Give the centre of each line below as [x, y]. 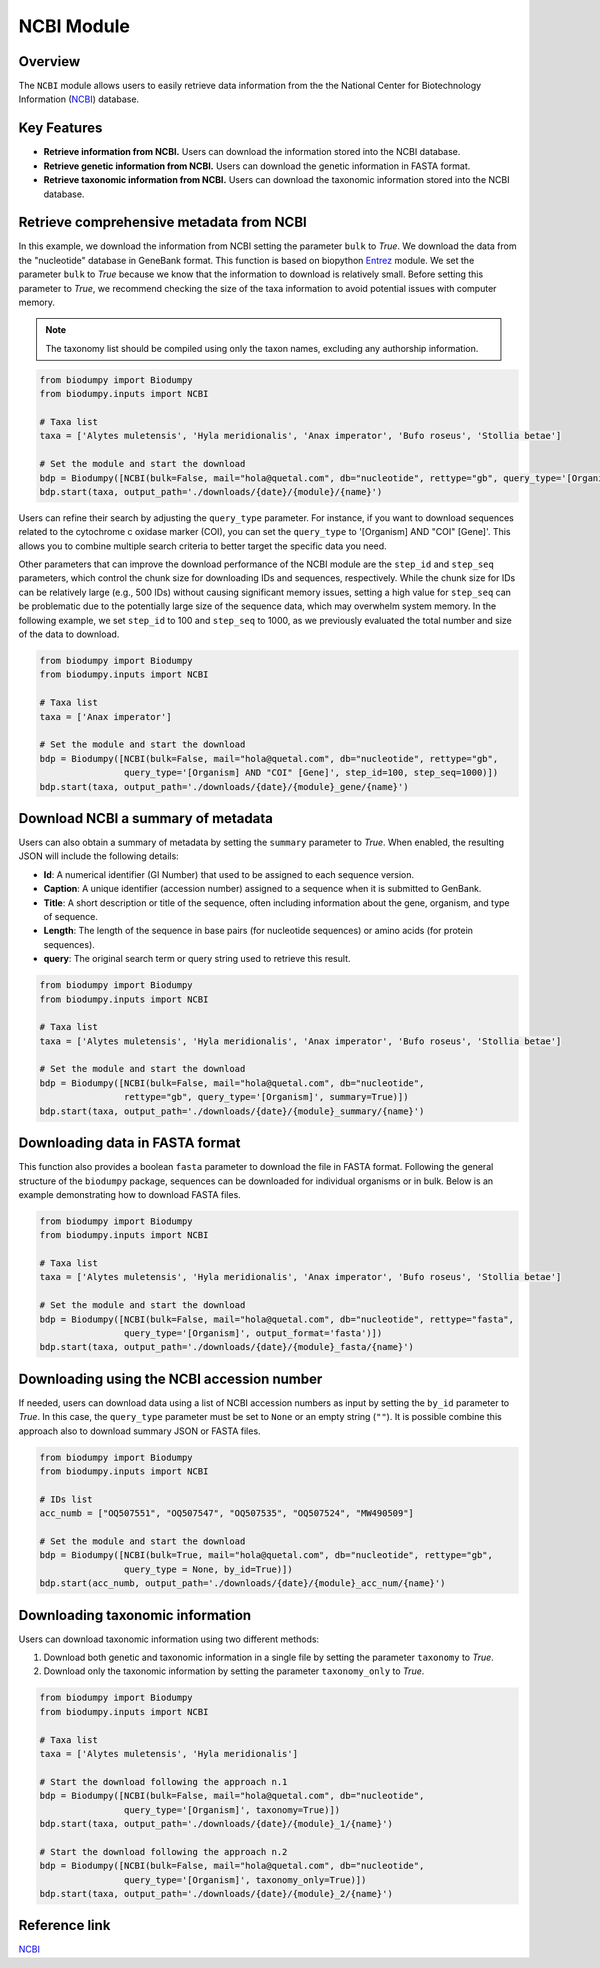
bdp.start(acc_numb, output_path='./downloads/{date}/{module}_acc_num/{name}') [242, 1583]
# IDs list [66, 1499]
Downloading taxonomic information [135, 1615]
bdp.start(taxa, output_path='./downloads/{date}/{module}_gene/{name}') [224, 786]
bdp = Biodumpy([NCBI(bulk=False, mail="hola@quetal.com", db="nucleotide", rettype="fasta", [277, 1319]
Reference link [64, 1925]
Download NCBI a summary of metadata [146, 818]
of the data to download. [69, 634]
